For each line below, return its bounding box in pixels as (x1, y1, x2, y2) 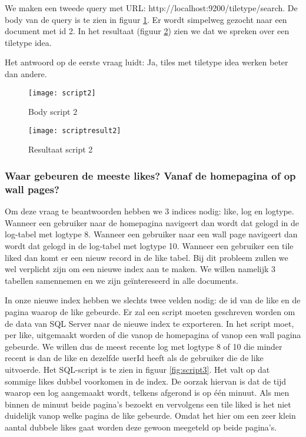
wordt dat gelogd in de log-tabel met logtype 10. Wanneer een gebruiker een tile (5, 239, 294, 251)
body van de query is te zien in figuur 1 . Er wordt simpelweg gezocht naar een (5, 13, 287, 25)
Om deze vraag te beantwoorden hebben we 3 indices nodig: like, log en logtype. (5, 205, 294, 217)
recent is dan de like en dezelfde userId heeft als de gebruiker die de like (5, 352, 264, 364)
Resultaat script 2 (28, 143, 93, 155)
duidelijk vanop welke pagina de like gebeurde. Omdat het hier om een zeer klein (5, 409, 296, 422)
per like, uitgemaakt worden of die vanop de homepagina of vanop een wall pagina (5, 329, 301, 341)
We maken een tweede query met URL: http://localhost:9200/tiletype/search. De (5, 2, 298, 14)
